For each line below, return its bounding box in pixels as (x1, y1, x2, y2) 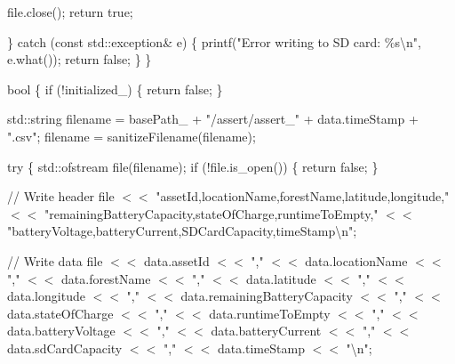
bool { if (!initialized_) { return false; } (7, 79, 223, 98)
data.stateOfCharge (7, 303, 114, 322)
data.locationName (305, 251, 408, 270)
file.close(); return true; (7, 3, 133, 20)
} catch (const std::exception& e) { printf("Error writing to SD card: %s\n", (7, 32, 421, 51)
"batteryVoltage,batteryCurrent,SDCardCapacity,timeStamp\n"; (7, 222, 357, 240)
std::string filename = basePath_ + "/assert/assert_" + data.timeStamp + (7, 109, 419, 128)
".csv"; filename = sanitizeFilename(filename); (7, 126, 256, 145)
